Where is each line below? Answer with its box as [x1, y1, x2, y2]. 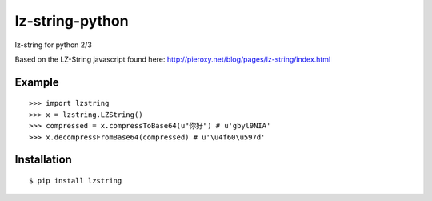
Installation [14, 153, 72, 167]
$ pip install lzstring [29, 176, 122, 185]
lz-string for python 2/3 [14, 40, 92, 50]
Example [14, 75, 59, 89]
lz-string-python [14, 12, 129, 30]
